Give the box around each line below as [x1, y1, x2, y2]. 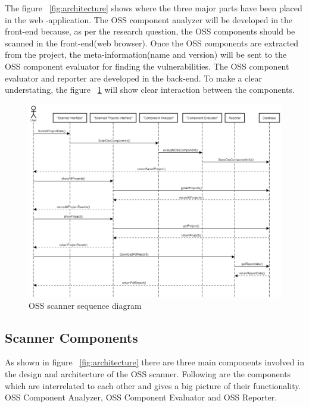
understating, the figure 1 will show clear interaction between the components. [5, 83, 295, 96]
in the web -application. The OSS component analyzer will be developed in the [5, 13, 293, 26]
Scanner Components [5, 328, 138, 346]
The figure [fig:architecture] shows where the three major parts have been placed [5, 2, 302, 14]
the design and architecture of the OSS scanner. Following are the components [5, 367, 291, 380]
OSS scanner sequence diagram [29, 299, 142, 311]
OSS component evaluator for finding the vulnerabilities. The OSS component [5, 60, 289, 72]
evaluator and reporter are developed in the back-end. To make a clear [5, 71, 262, 84]
